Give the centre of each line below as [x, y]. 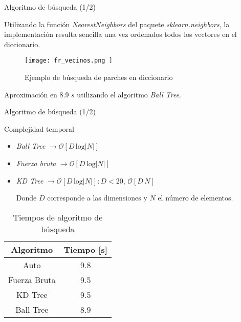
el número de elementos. [195, 198]
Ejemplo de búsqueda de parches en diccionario [99, 77]
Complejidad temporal [39, 128]
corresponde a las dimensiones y [97, 198]
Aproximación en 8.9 [37, 94]
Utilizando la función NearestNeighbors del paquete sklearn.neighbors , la [117, 24]
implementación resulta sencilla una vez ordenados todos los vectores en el [120, 34]
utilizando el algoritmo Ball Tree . [129, 94]
